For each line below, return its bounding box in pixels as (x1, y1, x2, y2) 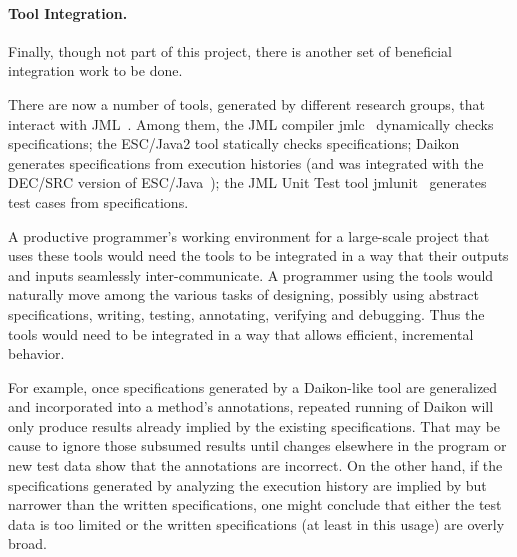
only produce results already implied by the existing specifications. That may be (8, 415, 501, 436)
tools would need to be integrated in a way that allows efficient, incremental (8, 323, 474, 344)
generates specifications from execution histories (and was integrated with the (8, 152, 484, 173)
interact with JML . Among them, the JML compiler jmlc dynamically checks (8, 113, 494, 134)
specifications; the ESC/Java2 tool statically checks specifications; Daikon (8, 133, 460, 154)
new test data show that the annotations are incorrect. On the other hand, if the (8, 455, 503, 476)
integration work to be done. (8, 60, 183, 81)
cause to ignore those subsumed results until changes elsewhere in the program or (8, 435, 507, 456)
